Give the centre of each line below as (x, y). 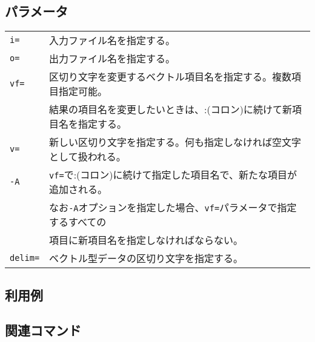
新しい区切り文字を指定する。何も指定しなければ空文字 (175, 142)
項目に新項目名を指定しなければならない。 (146, 240)
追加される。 (78, 189)
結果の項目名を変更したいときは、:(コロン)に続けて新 (171, 110)
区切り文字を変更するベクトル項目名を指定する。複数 (171, 77)
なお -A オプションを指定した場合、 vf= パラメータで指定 (173, 208)
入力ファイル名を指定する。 (112, 41)
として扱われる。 (88, 157)
